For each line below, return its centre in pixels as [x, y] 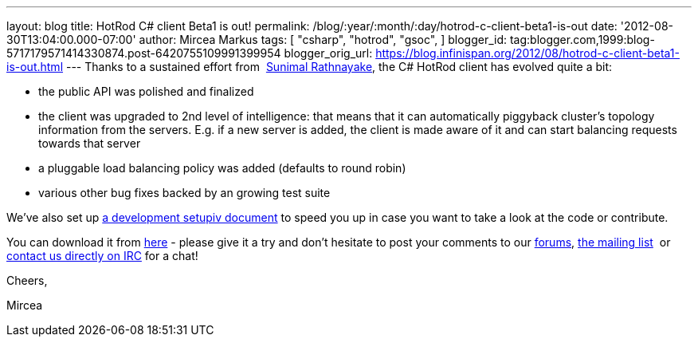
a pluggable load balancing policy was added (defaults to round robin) [222, 168]
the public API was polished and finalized [146, 91]
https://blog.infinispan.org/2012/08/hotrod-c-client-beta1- [527, 53]
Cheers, [27, 280]
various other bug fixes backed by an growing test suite [184, 193]
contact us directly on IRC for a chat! [102, 256]
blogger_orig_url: [328, 53]
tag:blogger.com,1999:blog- [582, 39]
